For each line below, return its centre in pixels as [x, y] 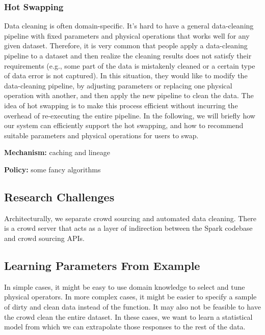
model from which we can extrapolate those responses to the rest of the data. [125, 327]
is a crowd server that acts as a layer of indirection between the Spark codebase [128, 228]
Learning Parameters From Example [102, 265]
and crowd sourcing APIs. [44, 238]
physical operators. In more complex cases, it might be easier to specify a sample [130, 297]
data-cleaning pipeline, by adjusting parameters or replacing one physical [118, 85]
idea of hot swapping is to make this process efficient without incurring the [121, 105]
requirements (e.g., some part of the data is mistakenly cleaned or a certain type [130, 65]
